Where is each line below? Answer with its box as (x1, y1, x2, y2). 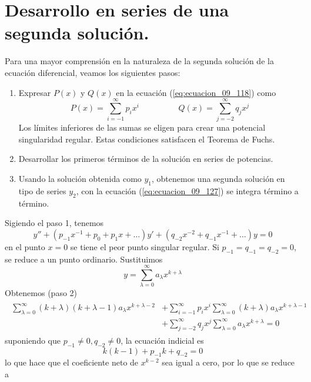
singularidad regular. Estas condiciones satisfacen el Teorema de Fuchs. (18, 132, 275, 145)
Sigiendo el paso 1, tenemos (5, 217, 104, 229)
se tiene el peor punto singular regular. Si (70, 240, 219, 253)
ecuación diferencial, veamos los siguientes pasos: (5, 66, 180, 78)
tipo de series (18, 184, 66, 197)
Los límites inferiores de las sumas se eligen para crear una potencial (18, 121, 266, 134)
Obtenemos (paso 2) (5, 287, 78, 299)
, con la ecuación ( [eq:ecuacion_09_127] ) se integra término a (76, 184, 299, 197)
